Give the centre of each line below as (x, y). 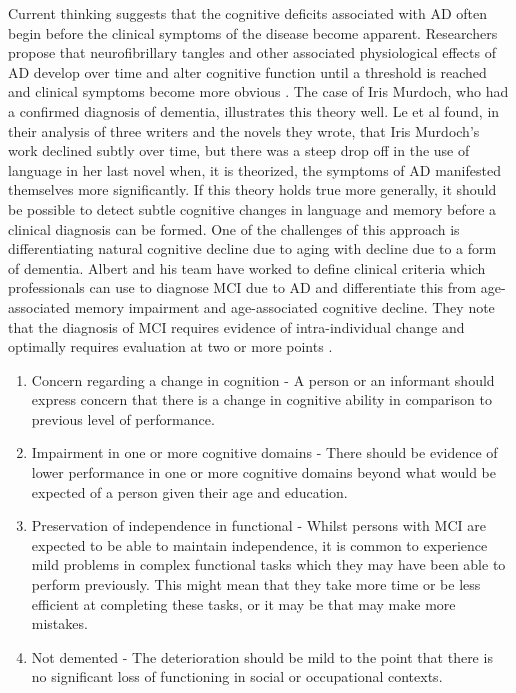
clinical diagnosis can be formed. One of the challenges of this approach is (234, 228)
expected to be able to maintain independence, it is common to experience (259, 544)
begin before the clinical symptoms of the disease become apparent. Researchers (253, 32)
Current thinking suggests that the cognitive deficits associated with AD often (248, 13)
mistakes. (59, 623)
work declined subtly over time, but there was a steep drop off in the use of (239, 150)
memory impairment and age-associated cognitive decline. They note (284, 306)
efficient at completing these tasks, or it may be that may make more (243, 603)
